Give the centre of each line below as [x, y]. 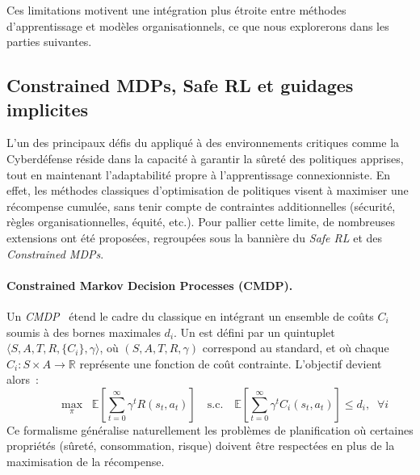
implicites [48, 109]
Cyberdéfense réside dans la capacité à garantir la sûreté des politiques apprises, [205, 158]
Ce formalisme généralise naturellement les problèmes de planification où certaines [210, 429]
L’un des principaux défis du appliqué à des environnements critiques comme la [203, 143]
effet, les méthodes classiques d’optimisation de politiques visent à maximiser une [208, 190]
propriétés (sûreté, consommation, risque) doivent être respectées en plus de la [201, 446]
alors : [23, 379]
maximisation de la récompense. [86, 462]
